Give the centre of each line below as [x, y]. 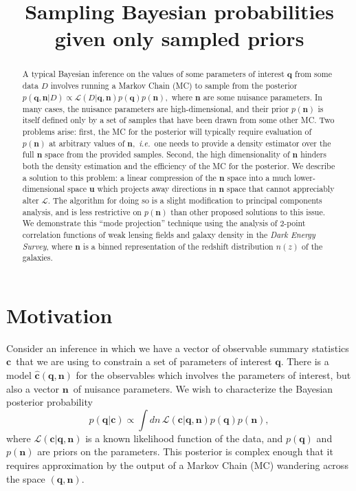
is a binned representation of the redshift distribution [178, 246]
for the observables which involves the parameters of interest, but [213, 375]
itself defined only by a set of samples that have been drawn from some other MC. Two [178, 120]
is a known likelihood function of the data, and [184, 438]
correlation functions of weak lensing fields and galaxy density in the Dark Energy [169, 234]
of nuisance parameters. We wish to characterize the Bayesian [203, 388]
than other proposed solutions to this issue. [248, 211]
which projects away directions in [157, 189]
